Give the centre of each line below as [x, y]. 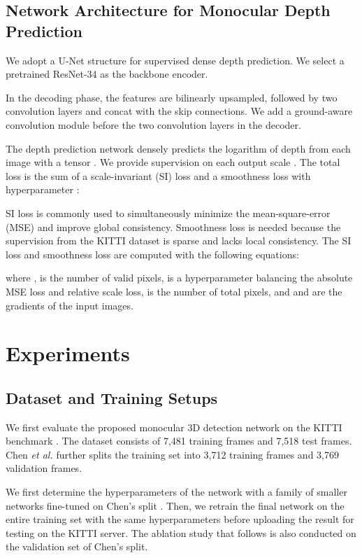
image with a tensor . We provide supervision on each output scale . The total [173, 162]
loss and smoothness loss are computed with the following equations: [152, 254]
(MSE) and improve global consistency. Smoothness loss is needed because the [173, 226]
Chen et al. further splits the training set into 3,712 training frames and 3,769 [172, 454]
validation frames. [44, 468]
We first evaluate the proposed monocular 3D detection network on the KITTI [174, 427]
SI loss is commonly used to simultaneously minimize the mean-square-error [168, 212]
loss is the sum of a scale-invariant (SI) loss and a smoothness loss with [158, 175]
